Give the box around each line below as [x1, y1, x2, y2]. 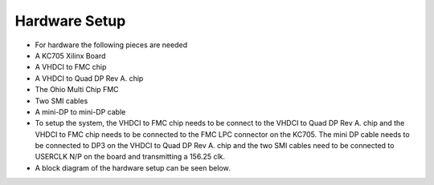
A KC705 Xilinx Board [35, 50, 106, 60]
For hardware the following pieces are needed [35, 40, 188, 50]
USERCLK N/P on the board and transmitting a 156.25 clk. [35, 152, 225, 162]
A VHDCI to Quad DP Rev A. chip [35, 73, 144, 83]
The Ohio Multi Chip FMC [35, 85, 120, 95]
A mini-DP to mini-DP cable [35, 107, 126, 116]
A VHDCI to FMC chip [35, 62, 107, 72]
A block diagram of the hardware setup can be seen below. [35, 163, 231, 172]
